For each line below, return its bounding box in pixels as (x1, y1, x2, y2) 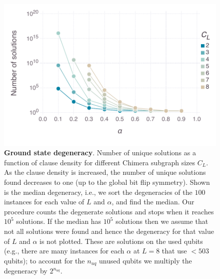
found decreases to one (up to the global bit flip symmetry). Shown (4, 177, 210, 187)
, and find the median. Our (111, 196, 194, 207)
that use (161, 245, 187, 256)
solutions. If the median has (16, 216, 101, 226)
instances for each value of (4, 196, 84, 207)
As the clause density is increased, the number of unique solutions (4, 167, 206, 177)
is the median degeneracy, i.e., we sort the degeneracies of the (4, 186, 192, 197)
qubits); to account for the (4, 255, 85, 265)
